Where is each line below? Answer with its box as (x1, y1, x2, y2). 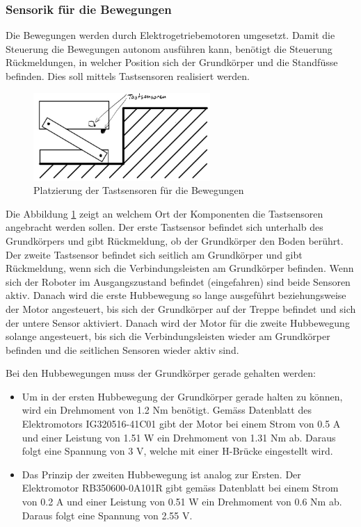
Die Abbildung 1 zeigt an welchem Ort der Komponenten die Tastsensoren (6, 206, 323, 220)
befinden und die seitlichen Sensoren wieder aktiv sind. (6, 342, 239, 357)
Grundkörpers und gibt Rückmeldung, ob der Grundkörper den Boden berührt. (6, 233, 344, 248)
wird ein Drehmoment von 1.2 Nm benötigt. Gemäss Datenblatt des (22, 403, 312, 417)
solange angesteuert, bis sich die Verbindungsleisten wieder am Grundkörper (6, 329, 330, 343)
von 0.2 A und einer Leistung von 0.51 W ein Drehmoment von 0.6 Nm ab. (22, 494, 342, 509)
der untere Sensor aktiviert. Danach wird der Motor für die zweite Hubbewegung (6, 315, 350, 330)
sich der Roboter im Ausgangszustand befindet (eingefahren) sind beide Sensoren (6, 274, 351, 289)
